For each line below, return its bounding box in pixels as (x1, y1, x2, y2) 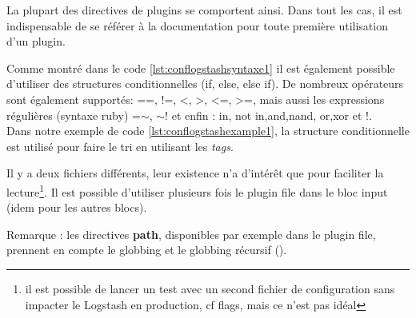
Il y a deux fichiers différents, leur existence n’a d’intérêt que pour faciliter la (6, 165, 384, 181)
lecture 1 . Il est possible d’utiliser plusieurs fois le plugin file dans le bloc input (6, 181, 388, 200)
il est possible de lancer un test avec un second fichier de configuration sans (25, 280, 395, 296)
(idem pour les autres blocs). (6, 199, 147, 216)
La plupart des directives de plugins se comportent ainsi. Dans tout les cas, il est (6, 2, 402, 18)
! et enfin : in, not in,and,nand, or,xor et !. (165, 106, 372, 123)
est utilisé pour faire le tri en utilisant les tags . (6, 137, 234, 154)
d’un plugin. (6, 33, 66, 50)
